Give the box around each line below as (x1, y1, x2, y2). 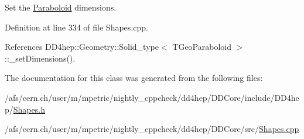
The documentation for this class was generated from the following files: (5, 72, 263, 84)
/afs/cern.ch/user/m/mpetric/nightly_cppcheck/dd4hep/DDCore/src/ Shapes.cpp (5, 123, 299, 135)
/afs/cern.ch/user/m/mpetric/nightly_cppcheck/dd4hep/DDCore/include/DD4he (5, 91, 299, 103)
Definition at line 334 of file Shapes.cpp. (5, 21, 148, 33)
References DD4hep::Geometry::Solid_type (5, 40, 159, 53)
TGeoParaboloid (172, 40, 231, 53)
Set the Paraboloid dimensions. (5, 1, 117, 13)
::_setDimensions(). (5, 52, 76, 64)
